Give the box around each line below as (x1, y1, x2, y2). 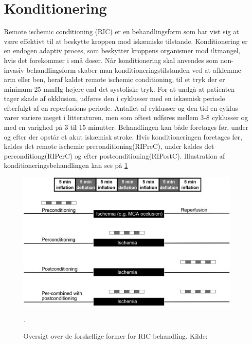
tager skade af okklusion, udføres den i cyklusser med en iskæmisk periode (4, 93, 225, 103)
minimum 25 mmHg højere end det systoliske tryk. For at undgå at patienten (4, 83, 235, 94)
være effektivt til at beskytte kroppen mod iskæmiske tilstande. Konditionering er (4, 36, 248, 46)
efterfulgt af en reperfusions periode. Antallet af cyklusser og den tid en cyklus (4, 102, 238, 113)
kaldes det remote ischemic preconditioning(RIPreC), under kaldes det (4, 141, 214, 151)
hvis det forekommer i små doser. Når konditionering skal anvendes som (4, 55, 218, 65)
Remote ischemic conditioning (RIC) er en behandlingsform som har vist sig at (4, 26, 239, 37)
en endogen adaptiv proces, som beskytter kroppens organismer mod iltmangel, (4, 45, 240, 56)
